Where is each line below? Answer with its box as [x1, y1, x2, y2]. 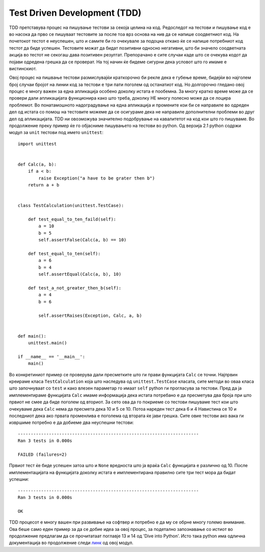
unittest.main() [27, 340, 67, 346]
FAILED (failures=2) [18, 451, 67, 457]
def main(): [18, 333, 47, 339]
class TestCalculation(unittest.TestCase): [18, 203, 124, 209]
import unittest [18, 141, 57, 147]
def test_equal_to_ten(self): [27, 251, 101, 257]
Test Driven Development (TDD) [9, 7, 142, 18]
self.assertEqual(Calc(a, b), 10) [38, 271, 122, 277]
